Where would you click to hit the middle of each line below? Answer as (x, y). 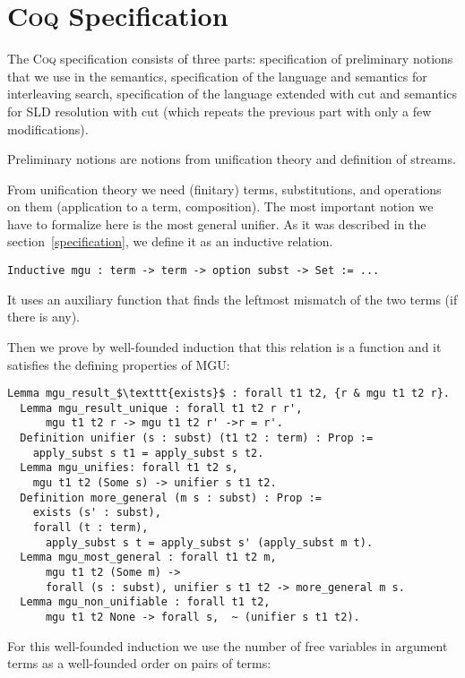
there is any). (44, 317)
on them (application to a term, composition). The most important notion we (220, 206)
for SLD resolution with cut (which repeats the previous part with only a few (220, 111)
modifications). (48, 129)
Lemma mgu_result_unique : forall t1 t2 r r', (161, 408)
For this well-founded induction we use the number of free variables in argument (228, 645)
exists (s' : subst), (97, 513)
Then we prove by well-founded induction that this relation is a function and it (224, 346)
